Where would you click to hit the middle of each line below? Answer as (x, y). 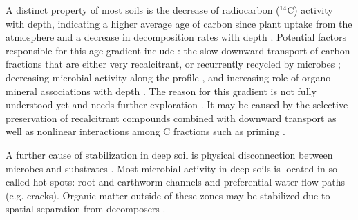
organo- (318, 77)
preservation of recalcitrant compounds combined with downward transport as (171, 118)
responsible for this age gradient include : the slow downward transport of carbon (178, 50)
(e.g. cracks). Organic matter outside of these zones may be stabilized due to (168, 195)
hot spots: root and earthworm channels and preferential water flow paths (189, 182)
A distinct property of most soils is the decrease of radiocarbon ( (143, 10)
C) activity (310, 10)
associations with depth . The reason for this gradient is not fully (178, 91)
